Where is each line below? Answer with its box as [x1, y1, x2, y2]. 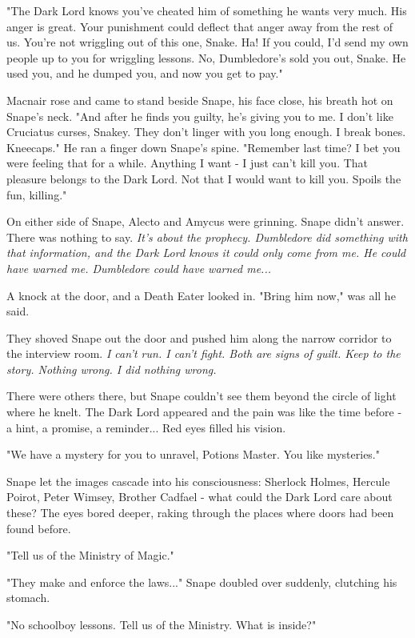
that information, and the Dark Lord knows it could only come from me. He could [6, 244, 406, 261]
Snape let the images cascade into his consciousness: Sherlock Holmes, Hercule [6, 472, 390, 489]
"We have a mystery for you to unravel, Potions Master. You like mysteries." [6, 446, 380, 463]
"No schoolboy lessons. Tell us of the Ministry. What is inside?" [6, 616, 317, 632]
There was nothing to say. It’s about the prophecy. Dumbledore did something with [6, 228, 408, 245]
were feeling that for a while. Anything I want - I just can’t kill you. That [6, 154, 369, 171]
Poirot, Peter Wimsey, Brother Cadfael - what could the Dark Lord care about [6, 488, 393, 505]
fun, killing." [6, 186, 67, 203]
